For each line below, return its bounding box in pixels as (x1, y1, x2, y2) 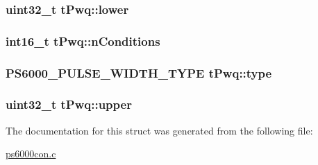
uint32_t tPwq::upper (6, 96, 132, 113)
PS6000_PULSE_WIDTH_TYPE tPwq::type (6, 64, 272, 81)
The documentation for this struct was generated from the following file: (6, 123, 313, 137)
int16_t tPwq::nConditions (6, 32, 160, 49)
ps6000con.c (6, 146, 56, 161)
